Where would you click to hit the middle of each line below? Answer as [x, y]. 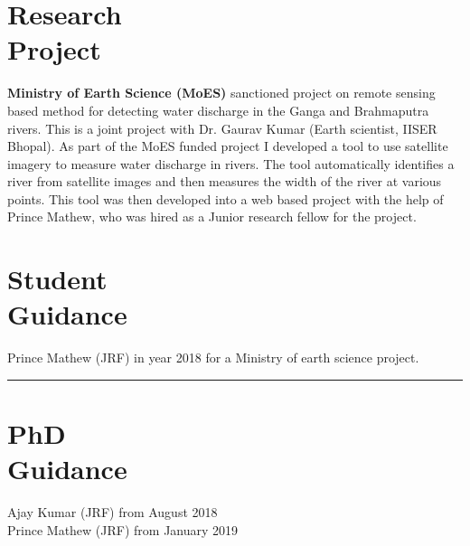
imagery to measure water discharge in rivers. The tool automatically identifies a [231, 163]
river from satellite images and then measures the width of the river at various [225, 181]
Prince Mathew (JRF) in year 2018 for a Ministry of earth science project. [213, 358]
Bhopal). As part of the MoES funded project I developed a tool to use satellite [228, 146]
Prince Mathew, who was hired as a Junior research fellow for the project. [212, 217]
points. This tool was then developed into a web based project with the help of [226, 198]
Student [57, 279]
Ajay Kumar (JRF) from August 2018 [113, 512]
